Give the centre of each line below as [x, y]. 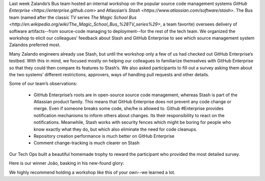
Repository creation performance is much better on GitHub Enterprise [104, 136]
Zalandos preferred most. [35, 45]
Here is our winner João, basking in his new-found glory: [67, 163]
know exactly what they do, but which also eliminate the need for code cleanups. [115, 129]
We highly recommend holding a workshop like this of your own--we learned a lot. [92, 172]
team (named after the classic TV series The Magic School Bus [73, 17]
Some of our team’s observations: [43, 84]
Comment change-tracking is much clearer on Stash [87, 143]
